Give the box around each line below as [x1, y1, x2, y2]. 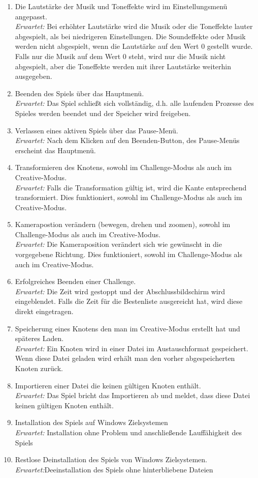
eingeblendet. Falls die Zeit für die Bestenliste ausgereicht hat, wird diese [15, 296, 243, 306]
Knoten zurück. [15, 363, 63, 373]
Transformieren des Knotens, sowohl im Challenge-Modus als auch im [15, 162, 232, 173]
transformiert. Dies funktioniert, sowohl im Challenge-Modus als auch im [15, 192, 242, 203]
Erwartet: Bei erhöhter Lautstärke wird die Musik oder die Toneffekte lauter [15, 21, 253, 32]
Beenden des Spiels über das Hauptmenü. [15, 88, 144, 98]
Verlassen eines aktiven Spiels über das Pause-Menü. [15, 125, 178, 135]
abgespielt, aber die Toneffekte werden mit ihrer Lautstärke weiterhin [15, 61, 232, 71]
